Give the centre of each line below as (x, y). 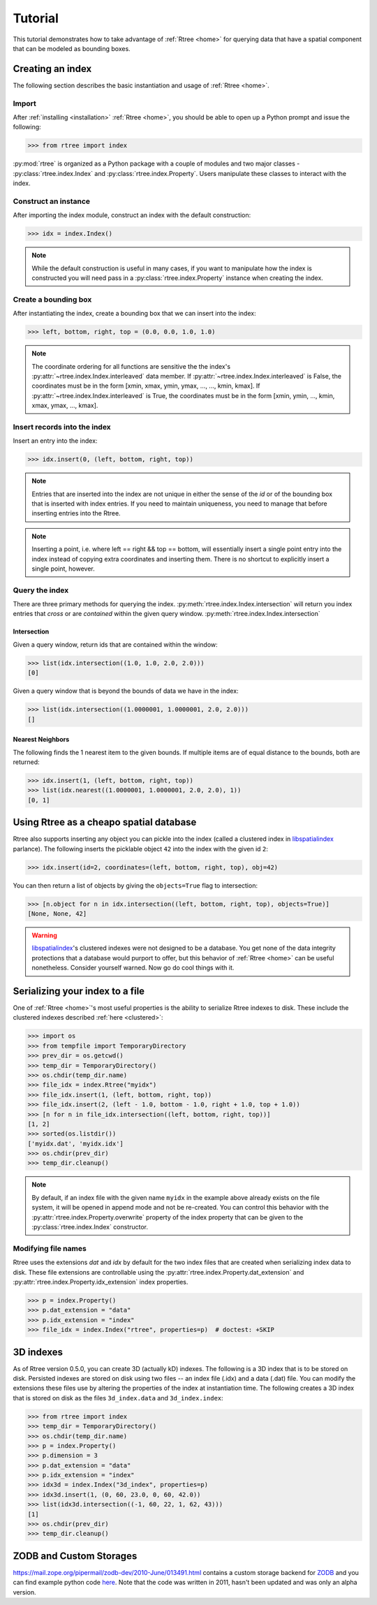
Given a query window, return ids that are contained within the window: (115, 644)
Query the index (41, 590)
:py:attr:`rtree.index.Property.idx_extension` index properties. (101, 1282)
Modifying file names (50, 1248)
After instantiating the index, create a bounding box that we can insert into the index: (134, 314)
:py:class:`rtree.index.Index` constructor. (90, 1227)
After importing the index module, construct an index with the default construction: (132, 215)
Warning (44, 935)
